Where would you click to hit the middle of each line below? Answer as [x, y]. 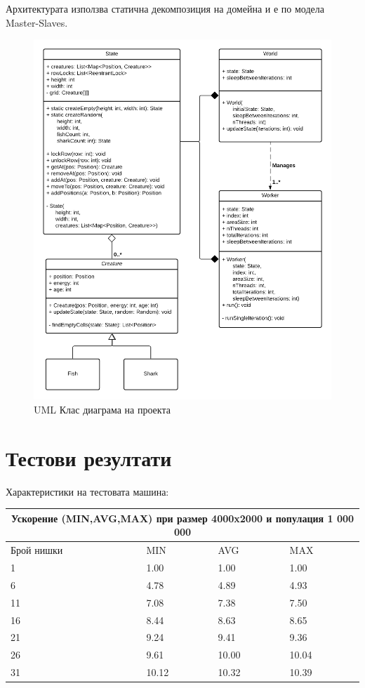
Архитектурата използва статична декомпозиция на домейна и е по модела [165, 8]
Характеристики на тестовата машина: [87, 491]
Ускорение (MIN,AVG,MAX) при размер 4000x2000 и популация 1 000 [182, 518]
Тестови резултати [89, 457]
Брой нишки [37, 550]
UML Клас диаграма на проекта [102, 409]
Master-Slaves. [37, 22]
